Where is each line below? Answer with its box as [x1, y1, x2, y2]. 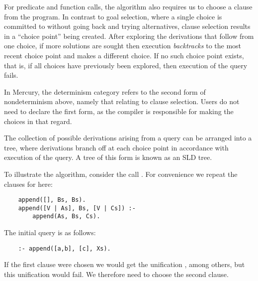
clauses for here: [4, 178, 53, 189]
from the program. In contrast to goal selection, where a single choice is [4, 11, 222, 21]
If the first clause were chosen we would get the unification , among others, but [4, 259, 245, 270]
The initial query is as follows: [4, 227, 96, 238]
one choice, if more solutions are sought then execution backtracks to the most [4, 40, 242, 51]
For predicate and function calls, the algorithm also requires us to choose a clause [4, 1, 253, 11]
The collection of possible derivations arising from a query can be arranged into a [4, 133, 252, 143]
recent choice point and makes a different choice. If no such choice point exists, [4, 50, 244, 60]
